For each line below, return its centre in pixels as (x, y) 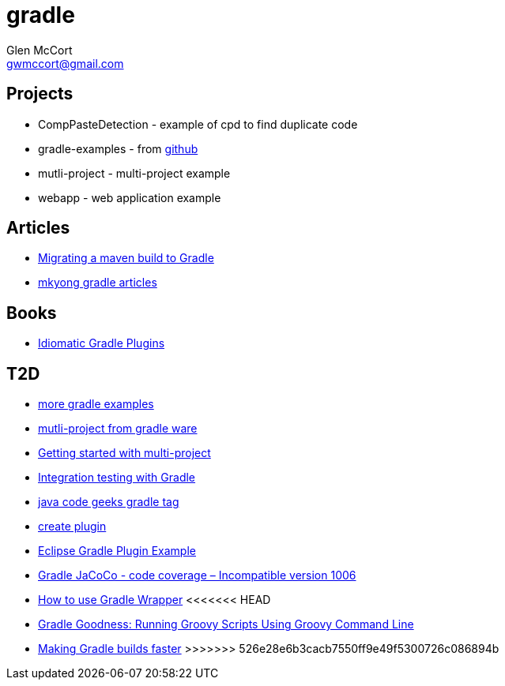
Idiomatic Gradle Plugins (102, 343)
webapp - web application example (130, 197)
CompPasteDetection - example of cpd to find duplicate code (198, 124)
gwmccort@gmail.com (65, 63)
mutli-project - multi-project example (134, 173)
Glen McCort (40, 50)
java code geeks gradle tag (109, 502)
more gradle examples (96, 404)
